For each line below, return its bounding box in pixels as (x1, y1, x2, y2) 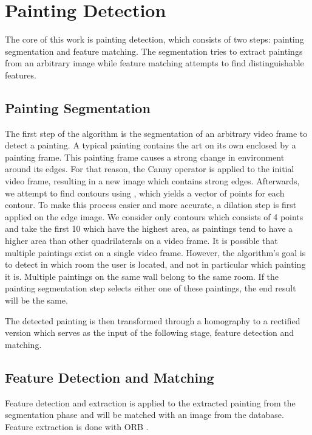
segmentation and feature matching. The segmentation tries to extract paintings (5, 44, 303, 57)
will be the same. (5, 294, 68, 307)
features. (5, 68, 36, 81)
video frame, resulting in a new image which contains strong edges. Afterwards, (5, 175, 300, 187)
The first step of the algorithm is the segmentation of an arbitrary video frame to (5, 127, 308, 139)
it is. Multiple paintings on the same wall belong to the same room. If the (5, 270, 279, 282)
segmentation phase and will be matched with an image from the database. (5, 408, 284, 421)
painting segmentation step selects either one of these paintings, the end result (5, 282, 296, 294)
